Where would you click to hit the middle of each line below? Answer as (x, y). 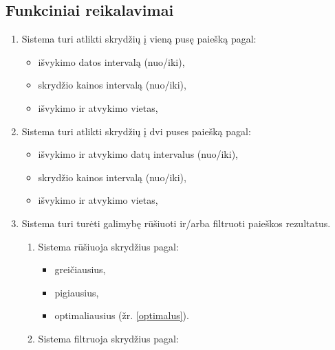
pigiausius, (77, 292)
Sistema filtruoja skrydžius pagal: (108, 338)
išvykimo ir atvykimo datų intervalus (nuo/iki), (138, 154)
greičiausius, (80, 269)
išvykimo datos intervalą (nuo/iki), (111, 61)
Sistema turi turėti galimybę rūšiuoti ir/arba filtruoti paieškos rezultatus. (176, 223)
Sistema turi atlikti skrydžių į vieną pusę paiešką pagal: (139, 39)
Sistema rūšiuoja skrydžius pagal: (108, 246)
